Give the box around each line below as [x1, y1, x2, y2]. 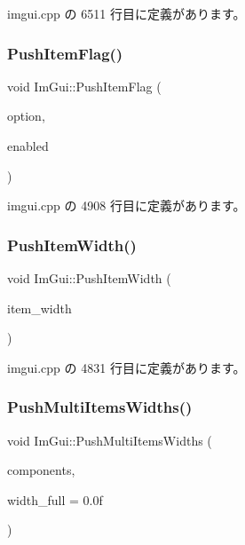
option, [7, 107, 45, 125]
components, [7, 461, 75, 479]
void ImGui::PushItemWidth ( [7, 269, 171, 287]
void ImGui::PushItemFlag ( [7, 76, 162, 95]
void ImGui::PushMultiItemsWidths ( [7, 430, 212, 449]
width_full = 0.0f [7, 490, 103, 509]
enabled [7, 137, 49, 154]
